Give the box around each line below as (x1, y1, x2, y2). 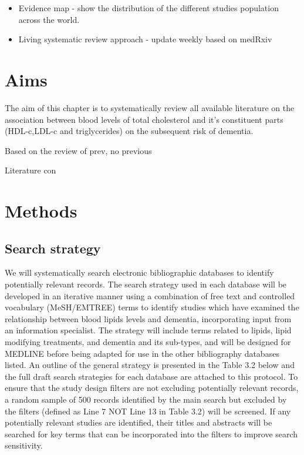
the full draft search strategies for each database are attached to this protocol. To (5, 370, 298, 382)
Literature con (5, 164, 56, 176)
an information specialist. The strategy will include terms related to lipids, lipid (5, 324, 292, 336)
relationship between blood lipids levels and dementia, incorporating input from (5, 312, 292, 324)
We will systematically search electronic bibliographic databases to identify (5, 266, 274, 279)
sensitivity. (5, 439, 43, 451)
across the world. (18, 13, 80, 25)
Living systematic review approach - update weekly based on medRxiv (18, 33, 272, 45)
